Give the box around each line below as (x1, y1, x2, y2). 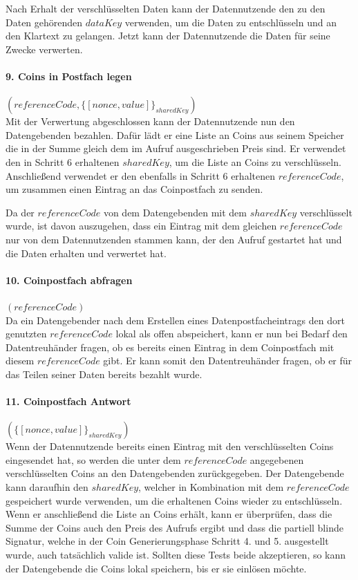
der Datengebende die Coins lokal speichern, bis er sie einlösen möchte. (6, 561, 307, 575)
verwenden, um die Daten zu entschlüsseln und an (124, 15, 337, 29)
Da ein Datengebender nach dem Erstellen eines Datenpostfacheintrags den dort (6, 312, 345, 327)
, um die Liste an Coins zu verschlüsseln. (169, 154, 341, 169)
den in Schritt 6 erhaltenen (6, 154, 120, 169)
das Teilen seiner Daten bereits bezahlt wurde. (6, 366, 202, 381)
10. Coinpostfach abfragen (6, 272, 133, 287)
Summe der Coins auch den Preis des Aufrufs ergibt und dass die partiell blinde (6, 520, 343, 534)
